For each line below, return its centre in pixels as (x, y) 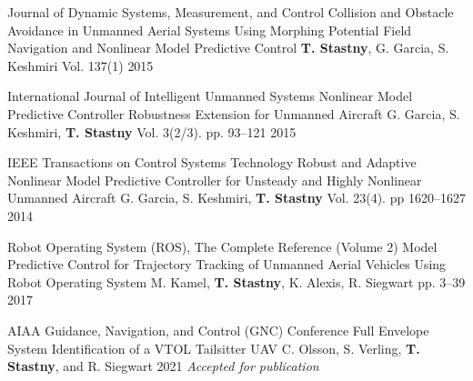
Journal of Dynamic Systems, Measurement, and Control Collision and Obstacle (231, 12)
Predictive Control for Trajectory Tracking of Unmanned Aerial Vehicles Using (227, 264)
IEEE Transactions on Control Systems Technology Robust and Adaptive (212, 162)
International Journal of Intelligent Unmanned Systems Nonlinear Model (210, 96)
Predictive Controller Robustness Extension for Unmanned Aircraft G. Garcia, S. (234, 113)
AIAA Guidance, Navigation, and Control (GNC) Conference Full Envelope (218, 330)
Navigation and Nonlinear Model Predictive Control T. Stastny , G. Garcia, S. (228, 48)
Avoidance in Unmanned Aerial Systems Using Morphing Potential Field (210, 30)
